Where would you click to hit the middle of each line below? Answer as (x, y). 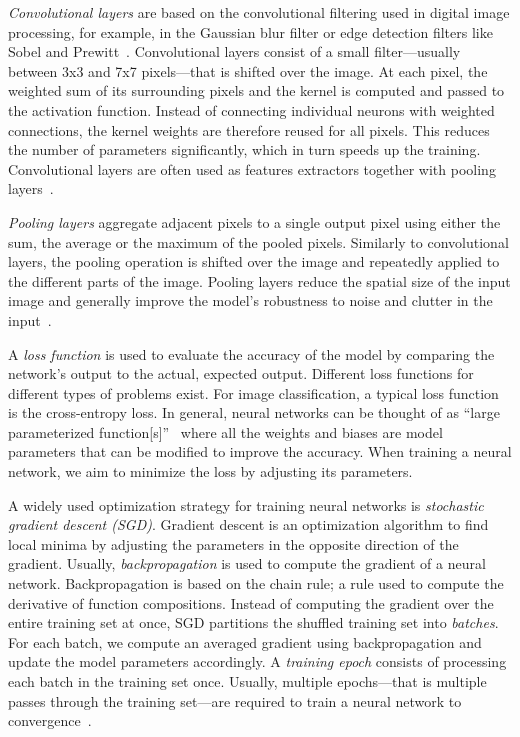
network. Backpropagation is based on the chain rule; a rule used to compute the (256, 583)
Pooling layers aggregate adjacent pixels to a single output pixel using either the (254, 221)
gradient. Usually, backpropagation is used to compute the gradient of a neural (247, 563)
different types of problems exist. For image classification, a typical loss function (253, 392)
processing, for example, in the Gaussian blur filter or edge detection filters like (250, 31)
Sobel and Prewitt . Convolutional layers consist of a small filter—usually (234, 51)
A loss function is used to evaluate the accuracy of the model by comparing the (251, 353)
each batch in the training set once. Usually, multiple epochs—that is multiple (247, 681)
